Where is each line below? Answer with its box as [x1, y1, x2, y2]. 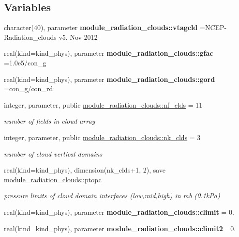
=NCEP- [199, 22, 227, 32]
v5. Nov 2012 [59, 32, 98, 42]
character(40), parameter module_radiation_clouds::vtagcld [4, 22, 198, 32]
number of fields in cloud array [4, 116, 95, 126]
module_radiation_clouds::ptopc [4, 174, 102, 184]
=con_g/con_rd [4, 83, 53, 94]
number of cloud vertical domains [4, 148, 103, 158]
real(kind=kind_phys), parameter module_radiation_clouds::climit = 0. [4, 206, 234, 217]
